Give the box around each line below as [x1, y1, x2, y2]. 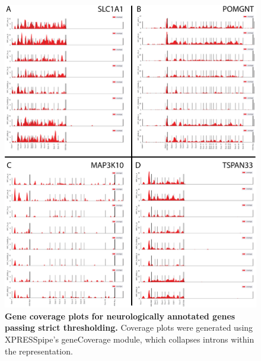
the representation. [5, 344, 73, 357]
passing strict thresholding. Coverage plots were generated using [5, 321, 253, 334]
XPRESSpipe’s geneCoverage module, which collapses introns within [5, 332, 254, 345]
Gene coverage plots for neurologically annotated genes [5, 309, 235, 322]
